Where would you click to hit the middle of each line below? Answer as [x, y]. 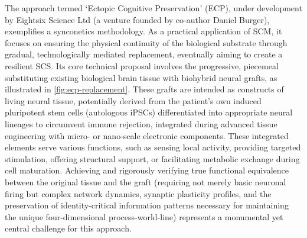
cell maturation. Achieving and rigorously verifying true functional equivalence [147, 170]
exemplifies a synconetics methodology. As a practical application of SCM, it [143, 31]
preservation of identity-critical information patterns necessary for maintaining [147, 205]
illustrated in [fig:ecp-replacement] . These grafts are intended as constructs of [144, 89]
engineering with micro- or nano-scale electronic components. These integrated [147, 135]
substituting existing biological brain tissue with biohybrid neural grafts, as [141, 77]
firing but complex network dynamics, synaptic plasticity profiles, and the [138, 193]
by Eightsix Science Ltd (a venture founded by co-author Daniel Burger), [137, 19]
